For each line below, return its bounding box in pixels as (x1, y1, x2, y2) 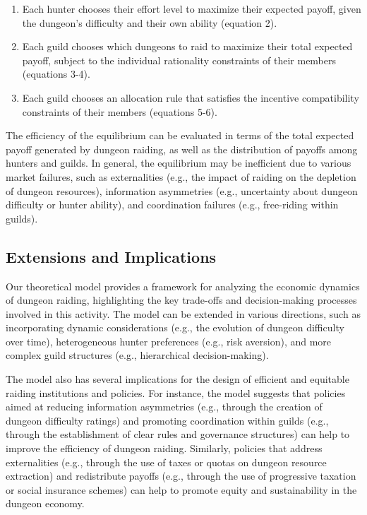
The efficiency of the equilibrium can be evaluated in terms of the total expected (6, 128, 354, 143)
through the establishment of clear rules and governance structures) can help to (6, 427, 350, 442)
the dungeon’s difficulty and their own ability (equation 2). (22, 15, 277, 30)
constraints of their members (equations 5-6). (22, 104, 217, 119)
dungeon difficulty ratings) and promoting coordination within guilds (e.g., (6, 413, 329, 427)
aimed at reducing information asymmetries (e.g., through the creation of (6, 399, 323, 414)
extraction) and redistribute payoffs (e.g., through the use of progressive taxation (6, 468, 356, 483)
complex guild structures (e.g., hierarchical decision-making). (6, 348, 269, 362)
